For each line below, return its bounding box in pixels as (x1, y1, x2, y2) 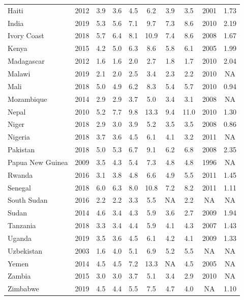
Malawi (8, 68, 30, 78)
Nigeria (8, 131, 30, 142)
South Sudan (8, 195, 48, 205)
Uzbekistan (8, 245, 43, 256)
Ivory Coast (8, 30, 44, 41)
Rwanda (8, 169, 33, 180)
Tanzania (8, 220, 36, 231)
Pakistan (8, 144, 35, 155)
